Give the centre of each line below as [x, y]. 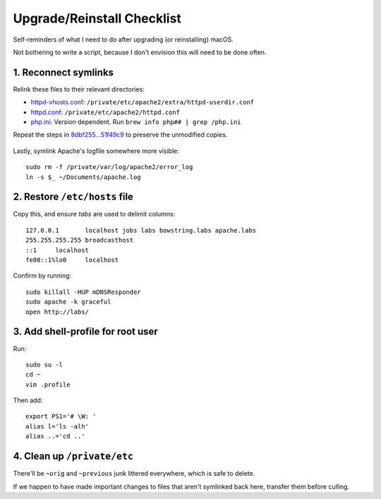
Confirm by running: [42, 276]
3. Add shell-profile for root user [85, 332]
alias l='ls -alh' [58, 426]
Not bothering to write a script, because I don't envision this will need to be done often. [140, 52]
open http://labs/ [58, 312]
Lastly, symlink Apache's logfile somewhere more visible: [96, 151]
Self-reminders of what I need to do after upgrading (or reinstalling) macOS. [123, 39]
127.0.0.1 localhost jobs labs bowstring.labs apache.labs [141, 230]
